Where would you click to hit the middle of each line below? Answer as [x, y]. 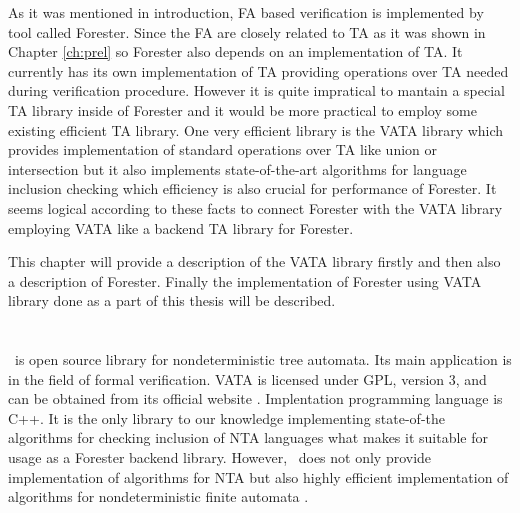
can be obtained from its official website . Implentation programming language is [255, 398]
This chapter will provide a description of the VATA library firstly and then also [254, 261]
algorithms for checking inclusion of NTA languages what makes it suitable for [248, 437]
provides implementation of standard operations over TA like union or [223, 149]
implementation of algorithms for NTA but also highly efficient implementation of [258, 476]
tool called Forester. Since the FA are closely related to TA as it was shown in [247, 31]
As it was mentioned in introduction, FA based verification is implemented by [246, 12]
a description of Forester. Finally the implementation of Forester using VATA [245, 280]
